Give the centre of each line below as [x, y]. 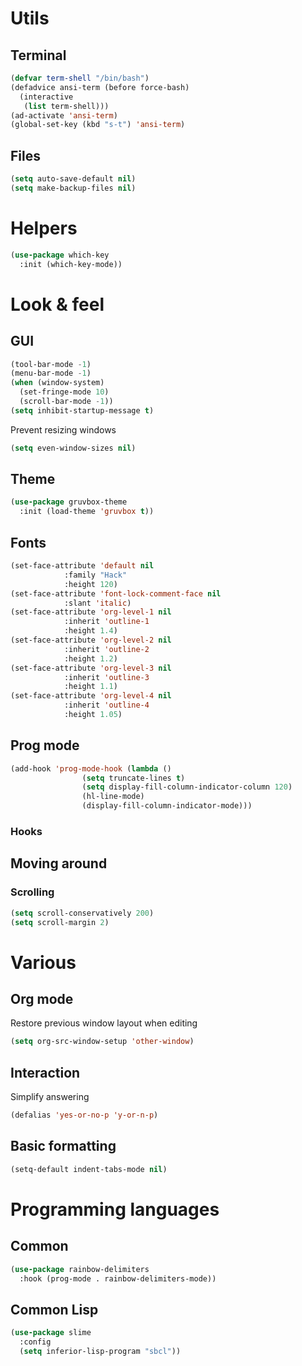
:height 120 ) [90, 584]
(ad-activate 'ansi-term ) [64, 115]
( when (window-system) [57, 383]
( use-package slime [51, 1333]
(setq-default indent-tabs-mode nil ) [89, 1169]
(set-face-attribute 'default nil [82, 566]
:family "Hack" [95, 575]
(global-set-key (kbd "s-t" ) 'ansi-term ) [98, 125]
